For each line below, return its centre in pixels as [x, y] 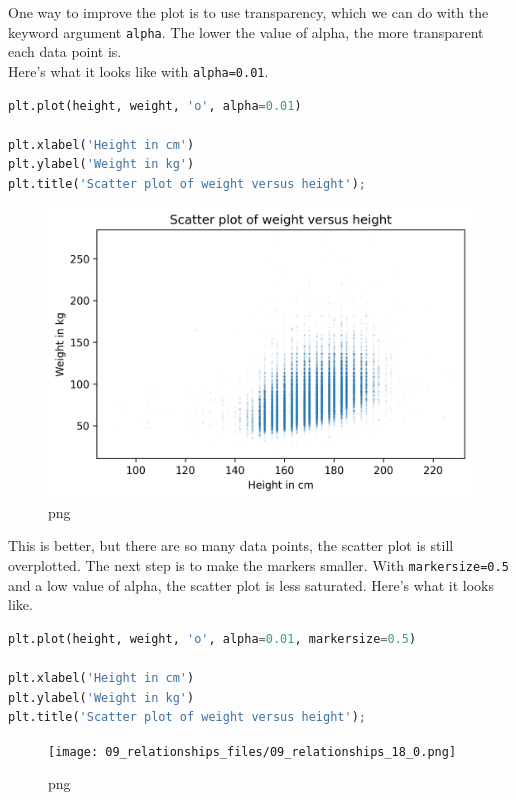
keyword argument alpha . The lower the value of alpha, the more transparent [246, 31]
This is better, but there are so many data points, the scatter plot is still [231, 545]
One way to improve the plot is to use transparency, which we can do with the [248, 12]
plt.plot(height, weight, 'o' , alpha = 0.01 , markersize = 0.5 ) [212, 638]
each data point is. [65, 51]
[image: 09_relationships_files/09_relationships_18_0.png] [252, 751]
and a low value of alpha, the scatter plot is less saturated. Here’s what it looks [251, 584]
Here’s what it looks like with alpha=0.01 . [138, 70]
